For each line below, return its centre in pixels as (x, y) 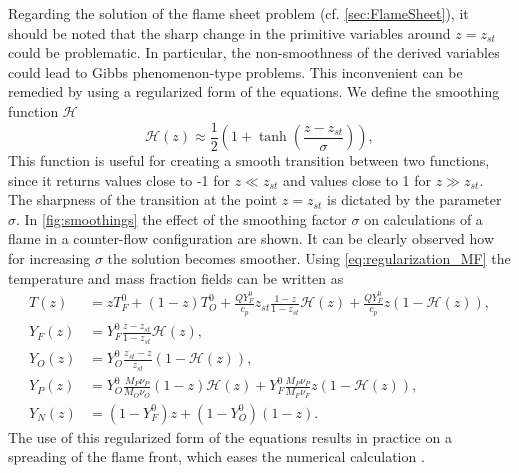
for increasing (49, 258)
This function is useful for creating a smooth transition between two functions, (249, 160)
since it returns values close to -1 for (119, 179)
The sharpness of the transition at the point (143, 199)
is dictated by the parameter (414, 199)
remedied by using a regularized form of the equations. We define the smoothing (254, 91)
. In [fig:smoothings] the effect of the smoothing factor (181, 218)
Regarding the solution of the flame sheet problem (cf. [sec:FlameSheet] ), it (238, 13)
